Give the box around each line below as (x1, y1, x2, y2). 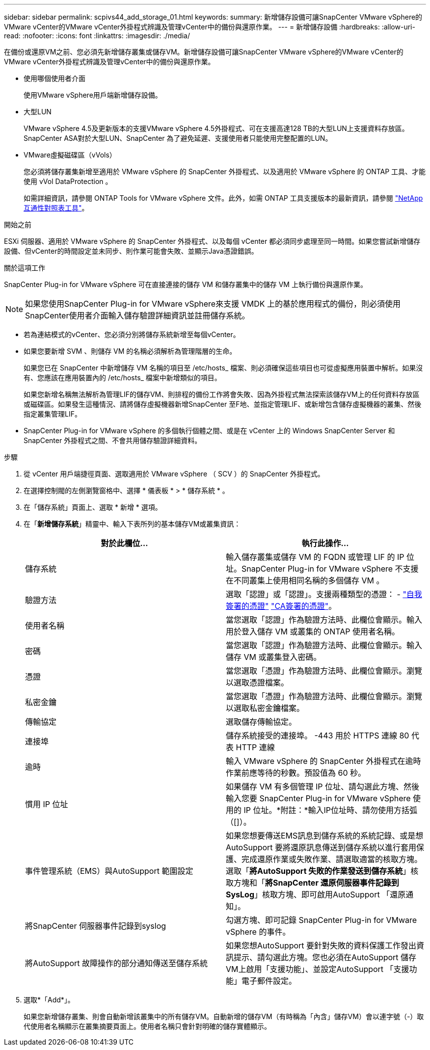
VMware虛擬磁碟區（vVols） (24, 151, 116, 159)
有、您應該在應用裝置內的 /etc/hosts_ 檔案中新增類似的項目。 (24, 373, 221, 382)
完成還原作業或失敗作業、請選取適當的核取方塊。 (242, 854, 423, 864)
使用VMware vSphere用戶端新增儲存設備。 (24, 91, 162, 99)
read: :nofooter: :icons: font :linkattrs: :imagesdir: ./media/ (4, 31, 190, 40)
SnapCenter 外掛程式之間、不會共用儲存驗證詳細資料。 (24, 436, 202, 445)
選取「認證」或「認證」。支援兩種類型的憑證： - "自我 (226, 589, 422, 599)
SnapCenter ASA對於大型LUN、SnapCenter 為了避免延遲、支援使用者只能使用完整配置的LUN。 (24, 134, 332, 142)
